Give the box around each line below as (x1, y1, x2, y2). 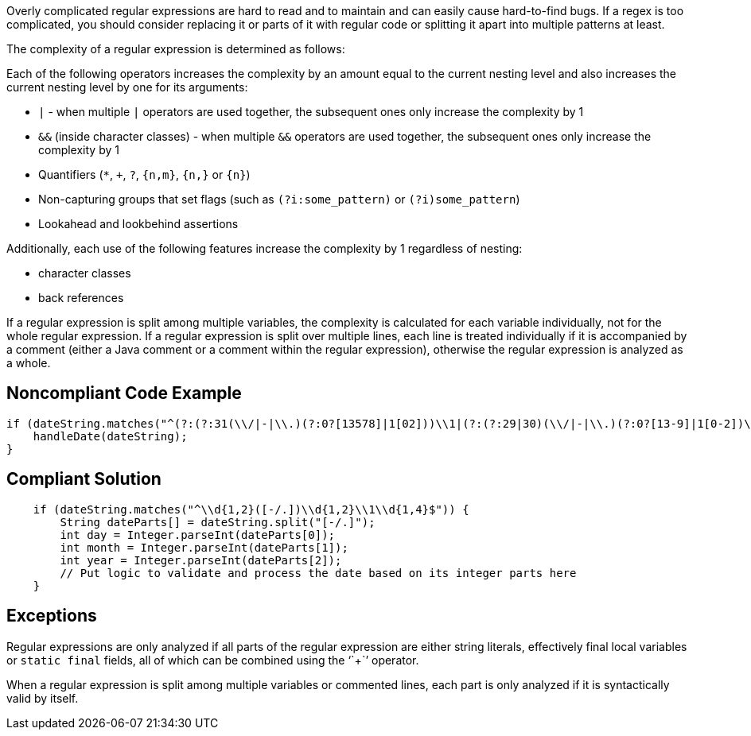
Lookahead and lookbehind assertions (38, 217, 239, 230)
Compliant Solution (6, 469, 161, 490)
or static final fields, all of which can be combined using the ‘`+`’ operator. (6, 653, 419, 667)
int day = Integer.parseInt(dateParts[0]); (60, 528, 336, 541)
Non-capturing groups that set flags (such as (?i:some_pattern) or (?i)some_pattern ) (38, 192, 520, 206)
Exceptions (6, 606, 97, 626)
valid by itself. (6, 691, 79, 705)
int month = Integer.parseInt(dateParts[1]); (60, 540, 348, 554)
